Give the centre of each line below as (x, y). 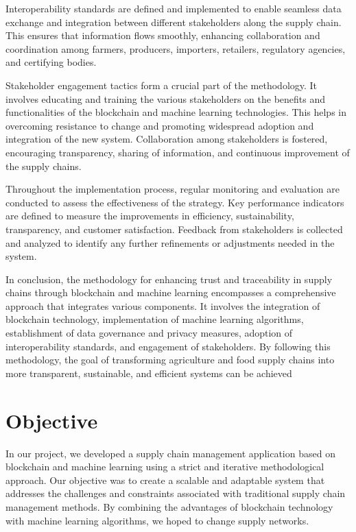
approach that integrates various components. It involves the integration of (163, 305)
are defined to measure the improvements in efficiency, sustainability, (150, 216)
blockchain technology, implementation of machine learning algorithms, (155, 319)
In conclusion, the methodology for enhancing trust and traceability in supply (169, 279)
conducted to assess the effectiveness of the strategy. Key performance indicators (175, 202)
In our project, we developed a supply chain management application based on (170, 453)
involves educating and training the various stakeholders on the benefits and (166, 98)
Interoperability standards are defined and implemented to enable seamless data (174, 8)
